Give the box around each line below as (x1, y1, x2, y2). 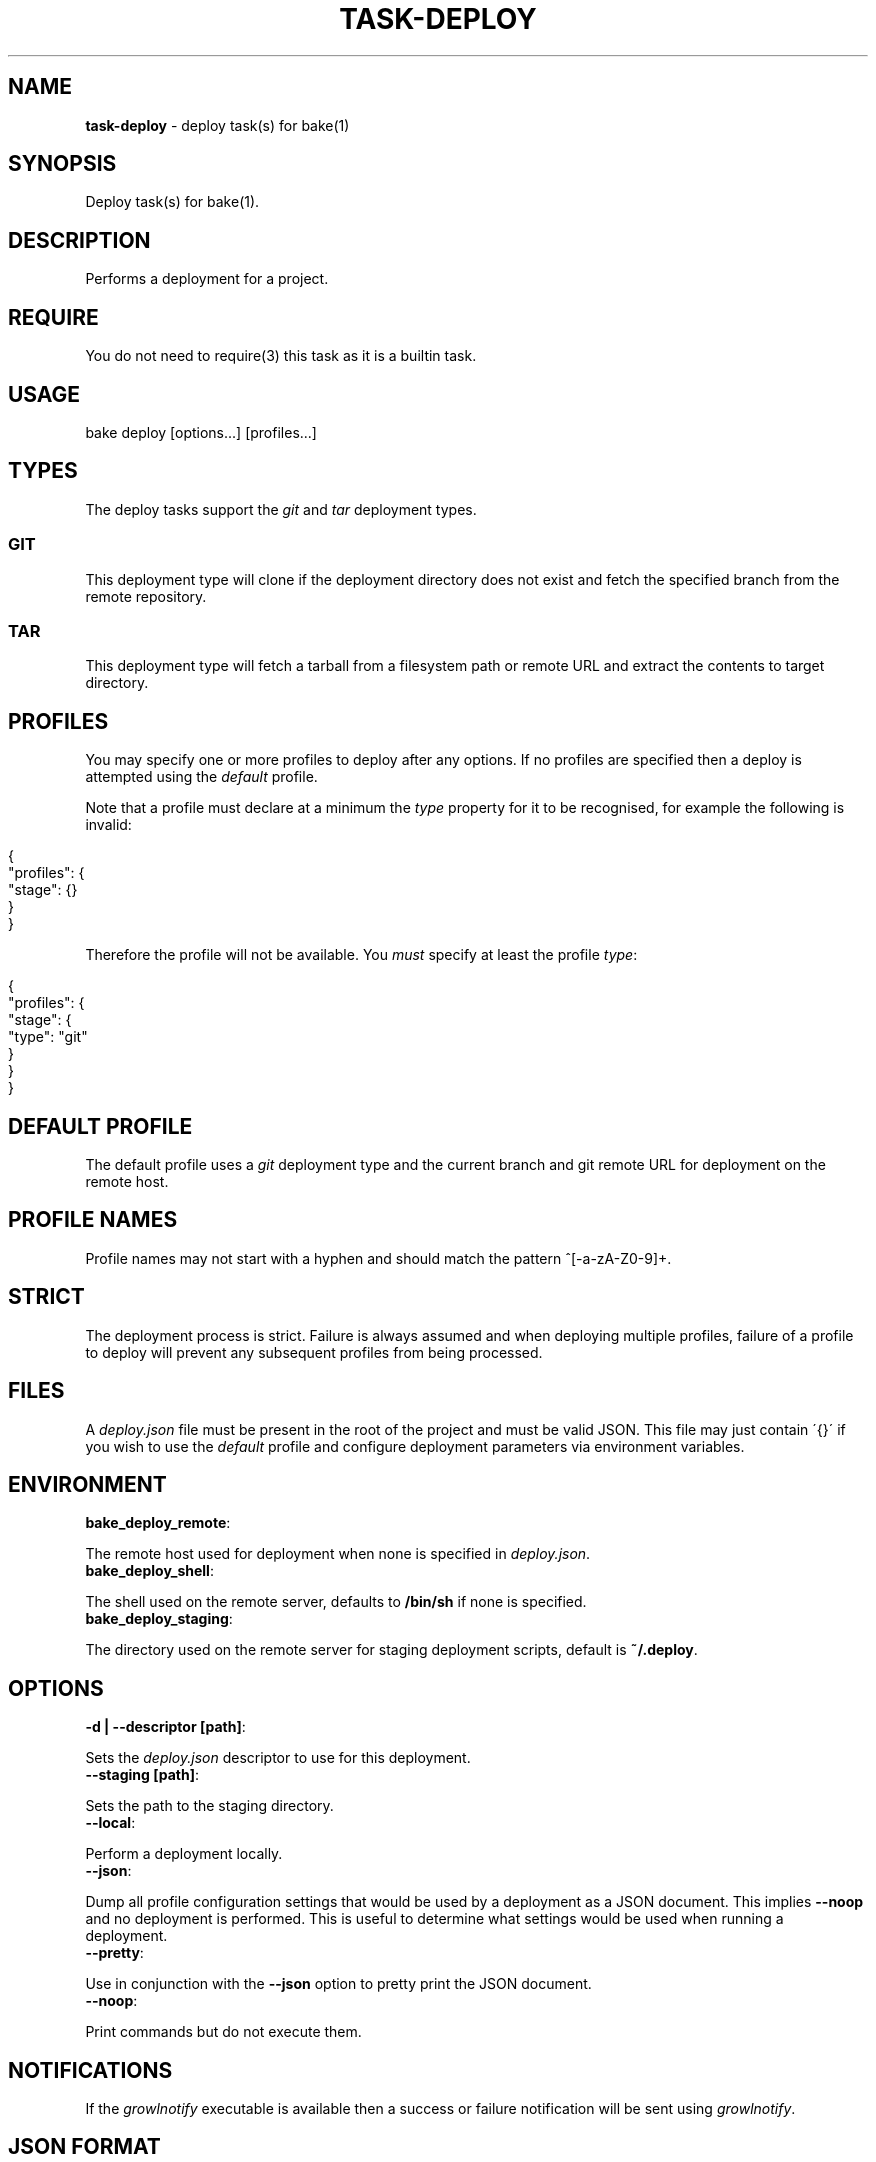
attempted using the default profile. (85, 768, 318, 786)
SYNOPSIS (8, 151, 117, 177)
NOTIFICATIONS (8, 2057, 173, 2083)
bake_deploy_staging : (85, 1610, 233, 1628)
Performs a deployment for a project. (85, 270, 329, 288)
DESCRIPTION (8, 227, 151, 253)
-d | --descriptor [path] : (85, 1718, 246, 1736)
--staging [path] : (85, 1766, 199, 1784)
